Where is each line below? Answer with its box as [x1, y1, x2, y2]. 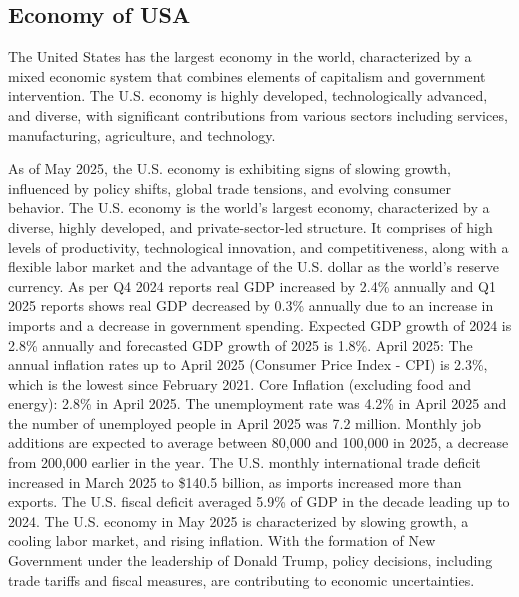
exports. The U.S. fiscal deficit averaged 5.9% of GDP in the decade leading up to [8, 491, 510, 512]
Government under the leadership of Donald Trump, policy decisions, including [8, 550, 493, 571]
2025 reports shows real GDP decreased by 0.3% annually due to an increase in [8, 295, 494, 316]
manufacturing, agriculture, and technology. [8, 124, 276, 145]
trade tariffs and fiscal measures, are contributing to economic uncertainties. [8, 569, 475, 590]
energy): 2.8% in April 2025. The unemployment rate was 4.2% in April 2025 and [8, 393, 507, 414]
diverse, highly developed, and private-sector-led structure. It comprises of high [8, 216, 493, 237]
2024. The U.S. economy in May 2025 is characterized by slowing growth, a [8, 510, 469, 531]
